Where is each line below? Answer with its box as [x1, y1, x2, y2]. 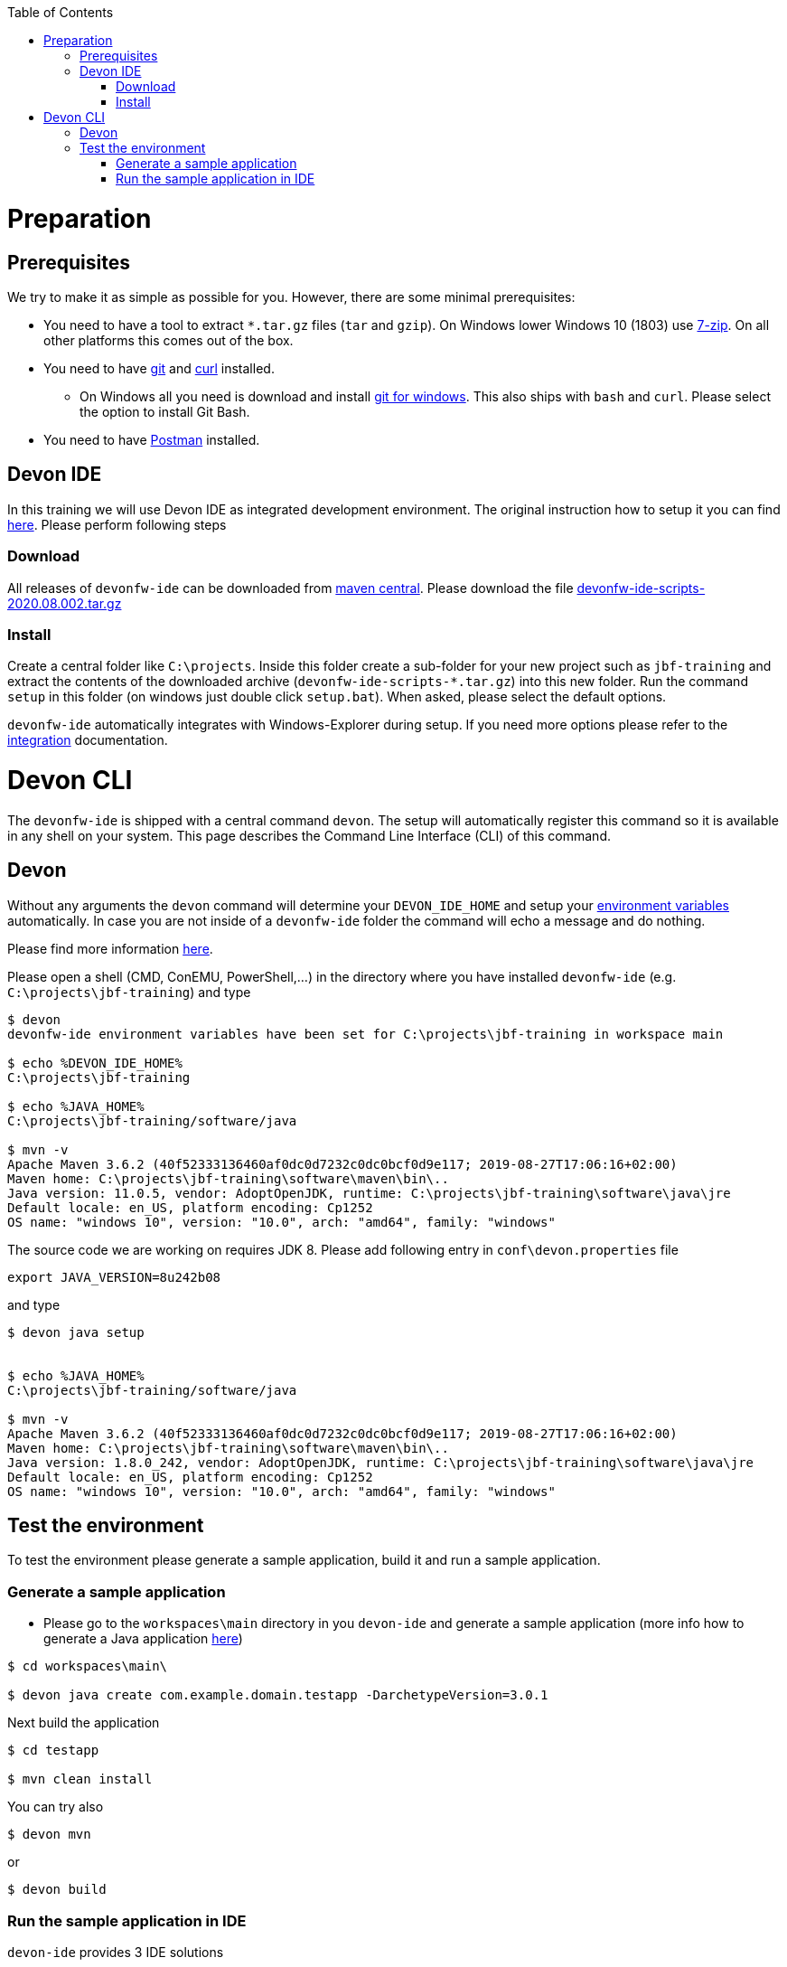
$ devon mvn [7, 1827, 91, 1842]
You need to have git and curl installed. [43, 360, 275, 376]
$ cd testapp [7, 1743, 99, 1758]
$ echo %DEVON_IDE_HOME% [7, 1055, 183, 1070]
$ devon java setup [7, 1324, 145, 1340]
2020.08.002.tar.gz [7, 595, 122, 611]
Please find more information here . [7, 940, 213, 956]
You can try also [7, 1799, 104, 1815]
